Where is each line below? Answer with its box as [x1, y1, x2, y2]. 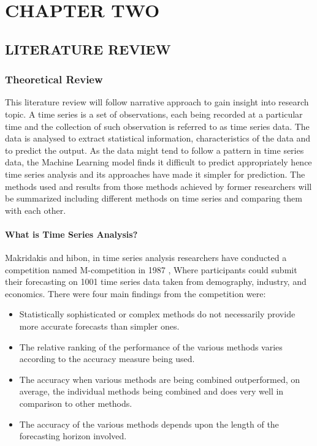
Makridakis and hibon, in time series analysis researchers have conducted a [5, 251, 287, 264]
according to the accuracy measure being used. [19, 352, 195, 365]
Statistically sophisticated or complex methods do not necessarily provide [19, 308, 296, 320]
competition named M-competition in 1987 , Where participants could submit [5, 263, 297, 276]
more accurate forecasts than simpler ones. [19, 320, 180, 333]
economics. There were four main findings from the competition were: [5, 287, 266, 300]
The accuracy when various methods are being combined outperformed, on [19, 372, 300, 385]
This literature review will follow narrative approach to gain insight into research [5, 96, 309, 108]
